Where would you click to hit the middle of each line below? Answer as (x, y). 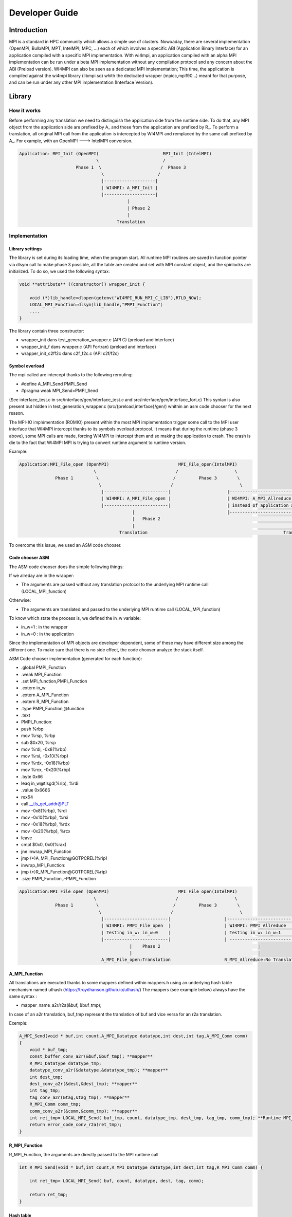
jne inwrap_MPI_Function (46, 851)
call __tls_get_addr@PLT (45, 804)
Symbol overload (27, 366)
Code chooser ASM (29, 558)
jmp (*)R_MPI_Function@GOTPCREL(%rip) (64, 872)
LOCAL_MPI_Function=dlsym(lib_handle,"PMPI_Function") (96, 305)
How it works (25, 111)
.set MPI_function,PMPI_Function (54, 681)
